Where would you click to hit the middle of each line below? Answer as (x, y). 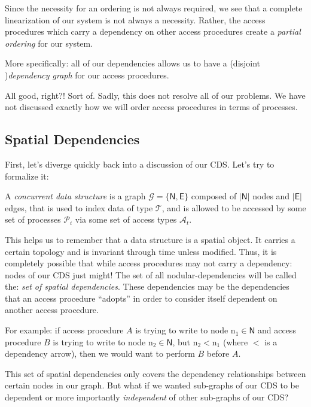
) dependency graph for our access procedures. (87, 75)
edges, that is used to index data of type (79, 207)
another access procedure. (52, 310)
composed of (214, 196)
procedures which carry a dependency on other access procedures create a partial (153, 31)
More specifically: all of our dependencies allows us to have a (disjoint (133, 63)
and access (277, 330)
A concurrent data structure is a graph (75, 196)
